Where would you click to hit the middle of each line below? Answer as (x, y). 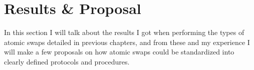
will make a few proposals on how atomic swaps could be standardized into (119, 52)
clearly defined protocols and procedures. (67, 61)
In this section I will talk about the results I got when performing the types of (124, 32)
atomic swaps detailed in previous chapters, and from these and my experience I (127, 42)
